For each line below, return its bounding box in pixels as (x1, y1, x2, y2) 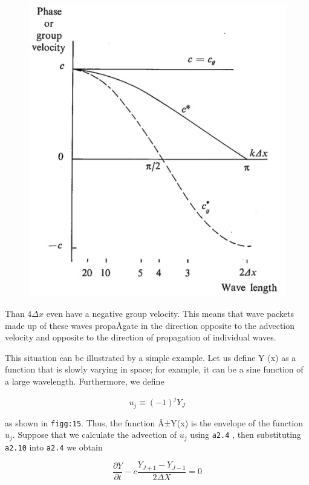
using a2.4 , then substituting (190, 428, 301, 441)
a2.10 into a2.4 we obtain (5, 440, 103, 453)
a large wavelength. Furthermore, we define (5, 375, 164, 388)
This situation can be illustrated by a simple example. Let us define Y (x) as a (5, 351, 296, 363)
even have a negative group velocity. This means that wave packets (46, 307, 294, 320)
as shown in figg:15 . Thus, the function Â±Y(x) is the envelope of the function (5, 416, 304, 429)
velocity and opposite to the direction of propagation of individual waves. (5, 331, 276, 343)
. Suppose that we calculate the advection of (12, 428, 177, 441)
